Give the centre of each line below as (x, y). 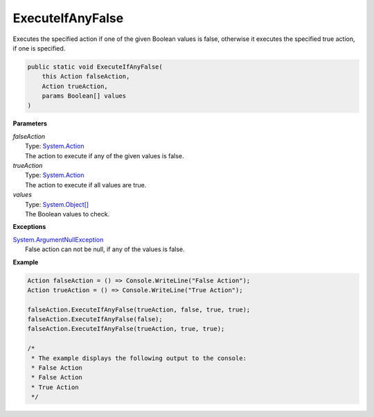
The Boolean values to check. (68, 214)
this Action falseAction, (86, 77)
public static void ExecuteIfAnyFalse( (95, 67)
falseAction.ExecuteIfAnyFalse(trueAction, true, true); (126, 329)
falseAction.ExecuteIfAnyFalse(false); (95, 320)
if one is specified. (39, 48)
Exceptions (29, 227)
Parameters (30, 124)
